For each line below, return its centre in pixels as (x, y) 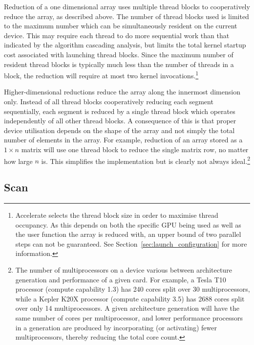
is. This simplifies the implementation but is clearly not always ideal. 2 (146, 160)
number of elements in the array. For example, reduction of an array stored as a (123, 140)
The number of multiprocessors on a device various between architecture (124, 269)
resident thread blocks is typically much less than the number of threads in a (119, 64)
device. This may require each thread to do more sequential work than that (117, 35)
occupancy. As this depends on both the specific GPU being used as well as (128, 224)
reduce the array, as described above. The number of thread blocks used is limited (127, 16)
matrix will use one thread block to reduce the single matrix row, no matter (135, 149)
